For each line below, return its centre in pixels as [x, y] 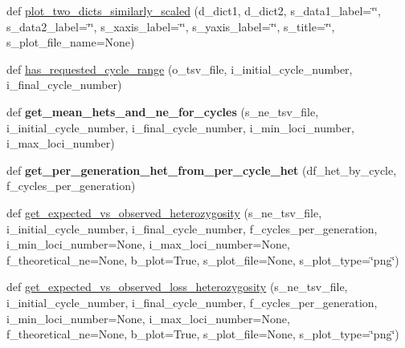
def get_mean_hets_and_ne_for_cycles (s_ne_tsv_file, [163, 111]
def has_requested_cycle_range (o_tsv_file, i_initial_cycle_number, [180, 69]
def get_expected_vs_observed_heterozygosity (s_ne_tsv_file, [164, 212]
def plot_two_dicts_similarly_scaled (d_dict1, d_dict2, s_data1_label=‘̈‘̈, [194, 10]
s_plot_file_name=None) [71, 42]
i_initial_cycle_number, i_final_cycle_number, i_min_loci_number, [181, 127]
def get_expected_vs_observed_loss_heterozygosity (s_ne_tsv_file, [177, 287]
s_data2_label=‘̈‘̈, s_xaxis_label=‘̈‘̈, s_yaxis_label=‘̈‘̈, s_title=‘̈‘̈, [171, 26]
